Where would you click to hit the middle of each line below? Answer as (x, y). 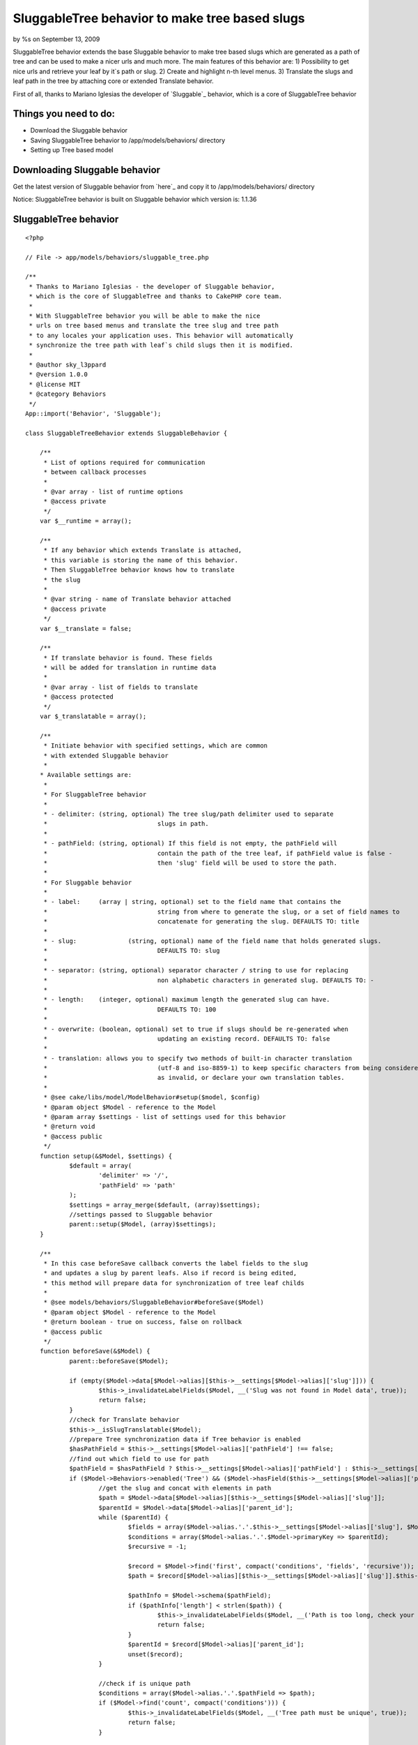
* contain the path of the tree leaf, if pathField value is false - (218, 853)
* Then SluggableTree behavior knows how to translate (139, 570)
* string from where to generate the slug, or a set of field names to (222, 912)
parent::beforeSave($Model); (119, 1361)
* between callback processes (95, 472)
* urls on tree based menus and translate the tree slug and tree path (154, 326)
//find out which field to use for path (139, 1458)
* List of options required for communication (124, 462)
